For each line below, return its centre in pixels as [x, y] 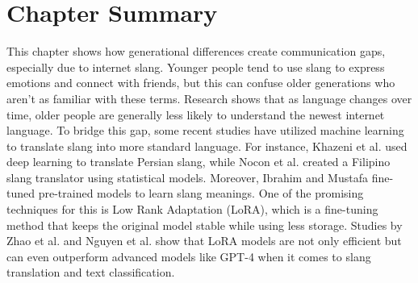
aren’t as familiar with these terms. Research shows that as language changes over [209, 98]
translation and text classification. [91, 272]
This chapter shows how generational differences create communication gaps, [196, 51]
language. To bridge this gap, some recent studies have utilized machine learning [205, 130]
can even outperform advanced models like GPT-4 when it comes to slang [189, 256]
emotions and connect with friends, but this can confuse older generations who [201, 83]
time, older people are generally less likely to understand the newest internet [196, 114]
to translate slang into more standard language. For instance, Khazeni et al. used [207, 146]
